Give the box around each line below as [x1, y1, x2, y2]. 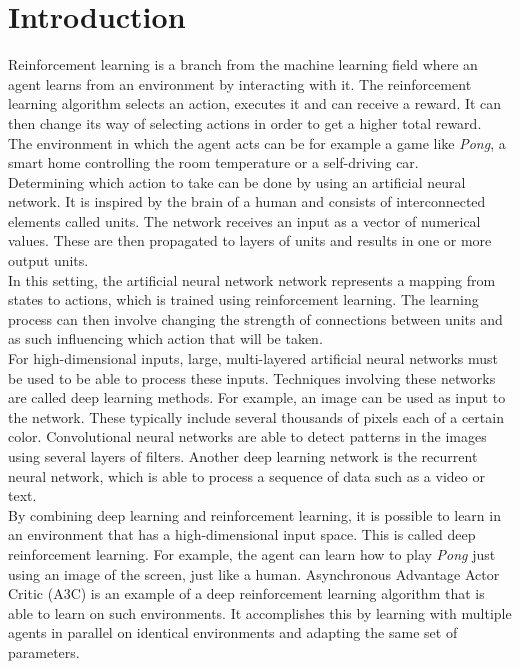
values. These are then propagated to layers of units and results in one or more [8, 230, 492, 251]
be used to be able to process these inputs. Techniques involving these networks [8, 367, 496, 388]
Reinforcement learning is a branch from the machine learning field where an [8, 54, 478, 75]
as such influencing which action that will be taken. [8, 328, 323, 349]
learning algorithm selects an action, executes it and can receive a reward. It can [8, 93, 502, 114]
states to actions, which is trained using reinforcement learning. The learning [8, 289, 479, 310]
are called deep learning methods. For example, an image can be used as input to [8, 387, 506, 408]
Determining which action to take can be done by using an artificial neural [8, 171, 466, 192]
